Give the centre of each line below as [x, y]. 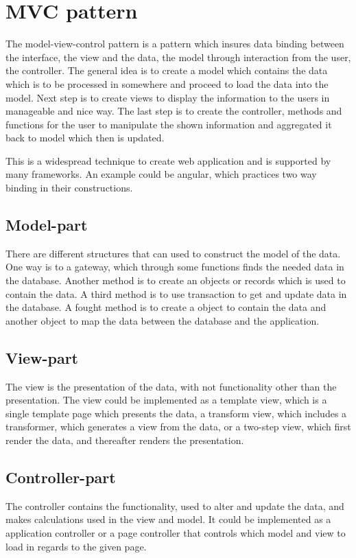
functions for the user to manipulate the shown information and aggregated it [169, 124]
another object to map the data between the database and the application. [163, 320]
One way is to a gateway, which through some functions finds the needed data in [175, 267]
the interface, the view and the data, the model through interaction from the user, [178, 57]
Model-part [47, 225]
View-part [42, 357]
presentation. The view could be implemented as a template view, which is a [166, 400]
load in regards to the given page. [76, 546]
